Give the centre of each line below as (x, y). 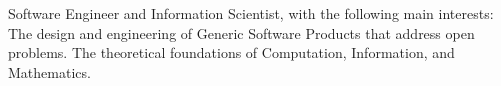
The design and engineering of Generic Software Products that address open (241, 32)
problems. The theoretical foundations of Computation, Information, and (231, 52)
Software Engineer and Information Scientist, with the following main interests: (251, 13)
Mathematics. (49, 71)
